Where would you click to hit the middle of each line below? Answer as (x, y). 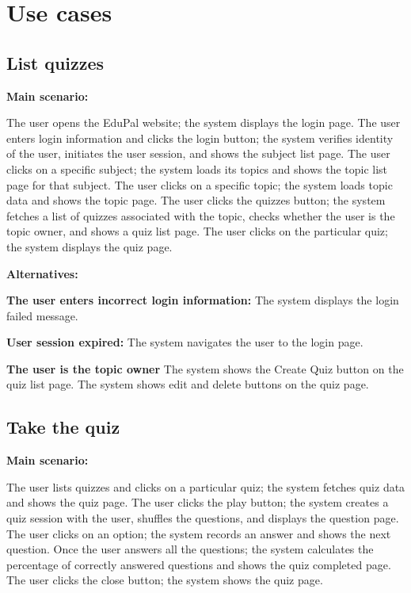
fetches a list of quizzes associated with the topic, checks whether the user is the (201, 215)
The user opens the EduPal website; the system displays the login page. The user (204, 122)
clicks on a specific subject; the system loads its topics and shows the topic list (197, 168)
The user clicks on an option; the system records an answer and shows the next (199, 533)
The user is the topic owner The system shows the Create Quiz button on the (205, 368)
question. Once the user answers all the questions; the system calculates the (190, 549)
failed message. (42, 315)
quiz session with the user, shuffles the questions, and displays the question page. (203, 518)
